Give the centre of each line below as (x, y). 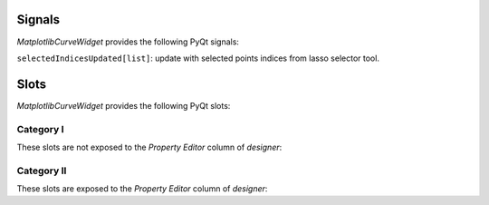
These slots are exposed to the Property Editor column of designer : (142, 189)
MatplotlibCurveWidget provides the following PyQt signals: (128, 42)
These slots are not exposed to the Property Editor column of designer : (149, 147)
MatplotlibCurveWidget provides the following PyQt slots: (124, 105)
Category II (42, 171)
